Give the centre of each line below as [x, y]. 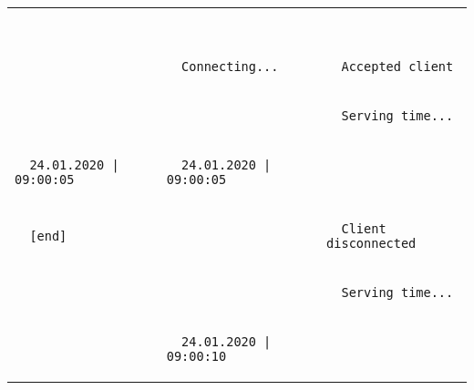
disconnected [371, 243]
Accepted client [397, 67]
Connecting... [230, 67]
